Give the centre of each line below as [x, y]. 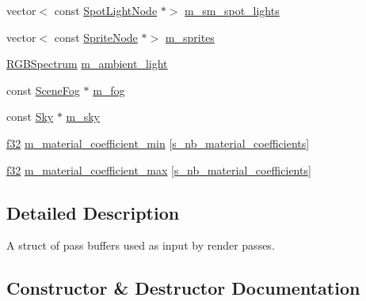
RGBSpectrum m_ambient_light [87, 64]
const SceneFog [43, 90]
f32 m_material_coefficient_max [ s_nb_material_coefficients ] [159, 169]
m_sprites [190, 37]
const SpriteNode [96, 37]
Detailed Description [93, 212]
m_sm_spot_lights [232, 10]
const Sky [30, 117]
